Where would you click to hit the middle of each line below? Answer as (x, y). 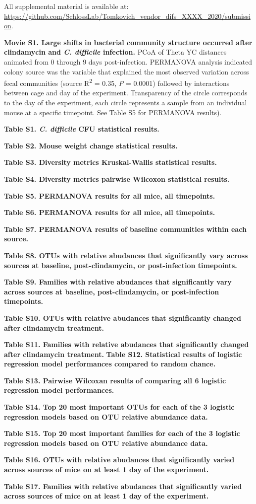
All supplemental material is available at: (66, 6)
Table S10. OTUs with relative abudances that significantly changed (123, 318)
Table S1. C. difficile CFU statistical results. (82, 129)
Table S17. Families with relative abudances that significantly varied (123, 486)
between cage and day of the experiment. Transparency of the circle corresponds (126, 93)
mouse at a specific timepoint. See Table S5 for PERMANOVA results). (113, 112)
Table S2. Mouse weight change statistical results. (91, 145)
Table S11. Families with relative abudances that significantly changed (127, 344)
